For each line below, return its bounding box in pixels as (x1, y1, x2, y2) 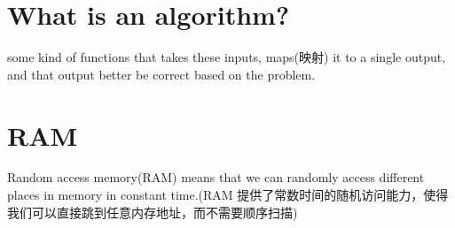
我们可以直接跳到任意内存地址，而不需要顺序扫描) (7, 202, 298, 221)
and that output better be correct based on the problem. (7, 65, 316, 83)
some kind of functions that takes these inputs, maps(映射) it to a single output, (7, 48, 446, 66)
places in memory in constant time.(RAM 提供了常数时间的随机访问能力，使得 (7, 186, 449, 204)
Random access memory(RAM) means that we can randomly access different (7, 168, 425, 186)
